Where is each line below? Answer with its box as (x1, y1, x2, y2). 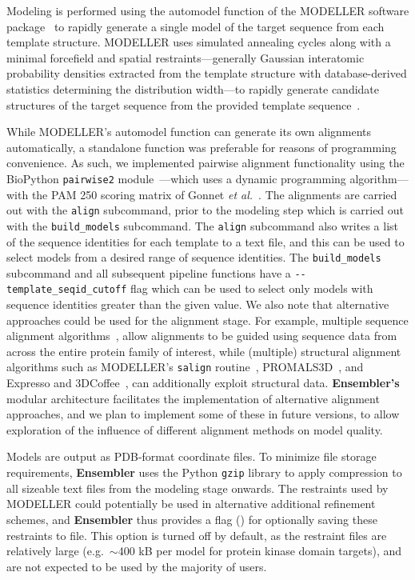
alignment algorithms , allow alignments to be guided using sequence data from (6, 327, 397, 344)
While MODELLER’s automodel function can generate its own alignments (6, 123, 372, 140)
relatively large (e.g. (6, 542, 104, 559)
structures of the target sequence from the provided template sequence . (6, 96, 361, 113)
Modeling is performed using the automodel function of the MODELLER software (6, 2, 409, 18)
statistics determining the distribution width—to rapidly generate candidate (6, 80, 380, 97)
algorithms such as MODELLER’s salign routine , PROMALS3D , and (6, 358, 364, 375)
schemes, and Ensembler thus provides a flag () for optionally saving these (6, 510, 377, 527)
